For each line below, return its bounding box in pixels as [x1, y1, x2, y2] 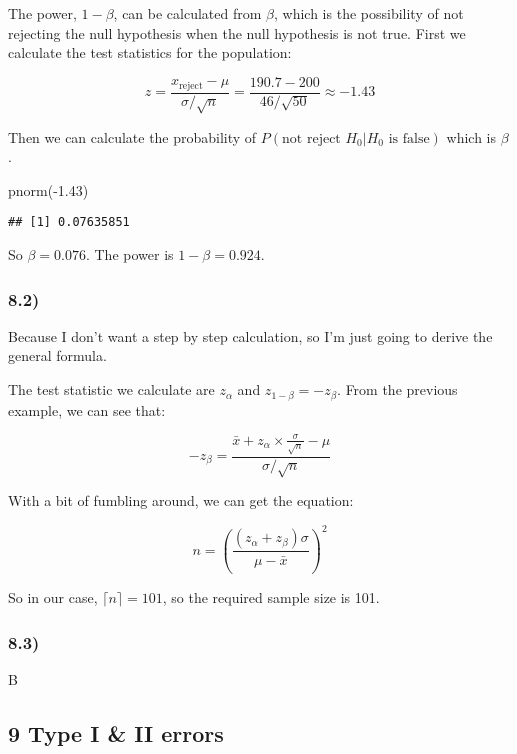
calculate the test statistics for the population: [8, 42, 292, 63]
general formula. [8, 345, 107, 366]
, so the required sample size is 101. [162, 587, 380, 608]
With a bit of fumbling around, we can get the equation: [8, 490, 354, 511]
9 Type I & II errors [8, 718, 224, 749]
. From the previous [337, 379, 458, 400]
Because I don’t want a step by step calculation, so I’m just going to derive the [8, 325, 493, 346]
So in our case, [8, 587, 98, 608]
